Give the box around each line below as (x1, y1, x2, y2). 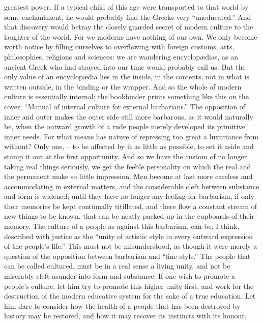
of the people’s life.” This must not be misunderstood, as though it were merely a (4, 241, 257, 251)
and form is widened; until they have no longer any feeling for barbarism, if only (4, 191, 254, 201)
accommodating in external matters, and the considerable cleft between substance (4, 181, 259, 191)
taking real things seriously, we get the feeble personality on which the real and (4, 161, 251, 171)
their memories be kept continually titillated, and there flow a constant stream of (4, 200, 257, 211)
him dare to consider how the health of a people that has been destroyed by (4, 300, 241, 311)
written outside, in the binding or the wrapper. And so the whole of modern (4, 81, 242, 92)
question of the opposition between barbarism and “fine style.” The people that (4, 250, 251, 261)
